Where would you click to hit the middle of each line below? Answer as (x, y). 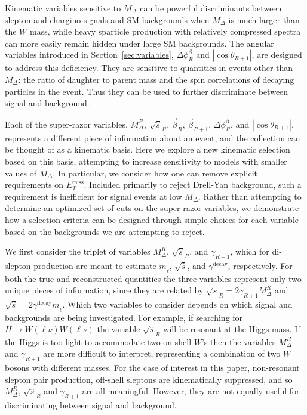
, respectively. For (260, 265)
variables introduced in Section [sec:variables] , (89, 55)
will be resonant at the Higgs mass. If (232, 329)
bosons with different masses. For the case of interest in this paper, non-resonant (152, 368)
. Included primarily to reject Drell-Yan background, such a (193, 185)
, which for (250, 251)
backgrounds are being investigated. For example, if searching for (124, 317)
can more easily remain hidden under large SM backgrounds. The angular (139, 43)
